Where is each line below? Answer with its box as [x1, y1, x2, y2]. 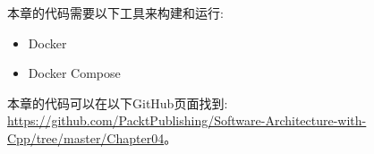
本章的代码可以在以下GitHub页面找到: [7, 93, 228, 112]
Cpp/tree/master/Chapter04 [7, 128, 165, 147]
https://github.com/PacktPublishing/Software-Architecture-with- [7, 111, 367, 130]
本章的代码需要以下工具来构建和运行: [7, 4, 224, 21]
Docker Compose [28, 64, 121, 82]
